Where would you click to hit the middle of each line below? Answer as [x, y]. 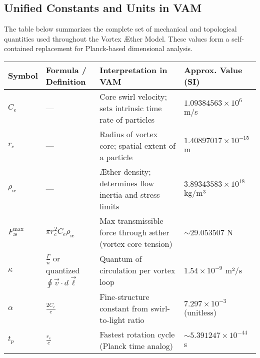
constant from [124, 308]
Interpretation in [133, 70]
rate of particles [127, 119]
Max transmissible [131, 220]
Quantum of [121, 259]
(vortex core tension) [136, 243]
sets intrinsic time [131, 108]
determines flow [127, 183]
